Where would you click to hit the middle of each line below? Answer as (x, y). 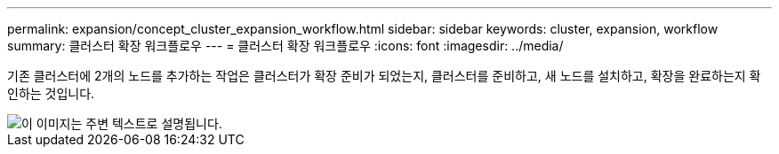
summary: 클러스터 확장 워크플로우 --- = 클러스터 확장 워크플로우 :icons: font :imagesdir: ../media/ (285, 46)
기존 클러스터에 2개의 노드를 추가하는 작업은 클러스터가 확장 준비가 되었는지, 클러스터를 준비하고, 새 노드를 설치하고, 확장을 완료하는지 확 (384, 76)
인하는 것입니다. (51, 93)
